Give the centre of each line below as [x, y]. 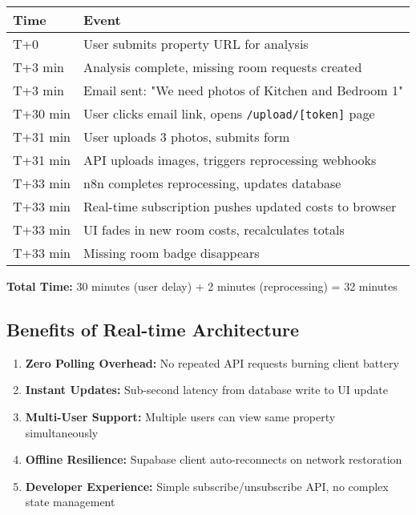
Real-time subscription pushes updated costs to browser [240, 206]
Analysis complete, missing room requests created [223, 67]
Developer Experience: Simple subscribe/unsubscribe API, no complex [207, 486]
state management [70, 502]
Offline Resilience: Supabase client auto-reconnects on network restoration [214, 459]
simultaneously [62, 432]
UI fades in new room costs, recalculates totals [214, 229]
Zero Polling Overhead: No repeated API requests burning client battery [212, 362]
